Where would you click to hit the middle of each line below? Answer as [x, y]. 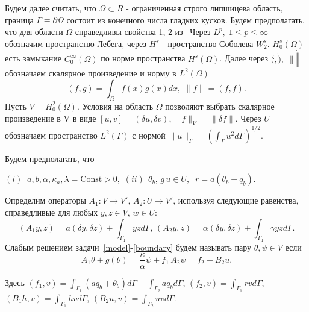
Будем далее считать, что [51, 8]
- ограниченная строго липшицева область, [204, 8]
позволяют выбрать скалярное [220, 106]
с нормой [149, 135]
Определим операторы [45, 200]
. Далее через [244, 58]
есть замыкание [33, 58]
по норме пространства [143, 58]
